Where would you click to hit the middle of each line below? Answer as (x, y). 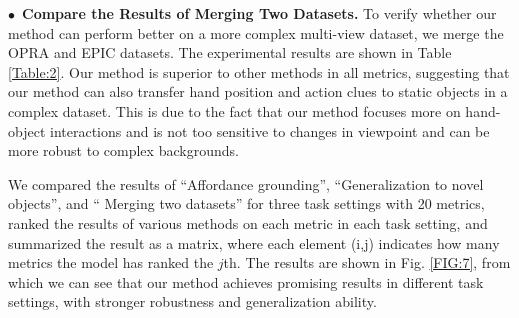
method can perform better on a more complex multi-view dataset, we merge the (256, 32)
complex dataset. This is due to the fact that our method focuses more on (234, 110)
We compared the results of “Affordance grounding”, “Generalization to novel (246, 183)
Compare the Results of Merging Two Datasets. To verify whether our (259, 13)
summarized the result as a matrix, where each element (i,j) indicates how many (254, 242)
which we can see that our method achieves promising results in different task (246, 281)
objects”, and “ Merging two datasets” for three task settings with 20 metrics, (246, 203)
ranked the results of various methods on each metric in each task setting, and (248, 222)
